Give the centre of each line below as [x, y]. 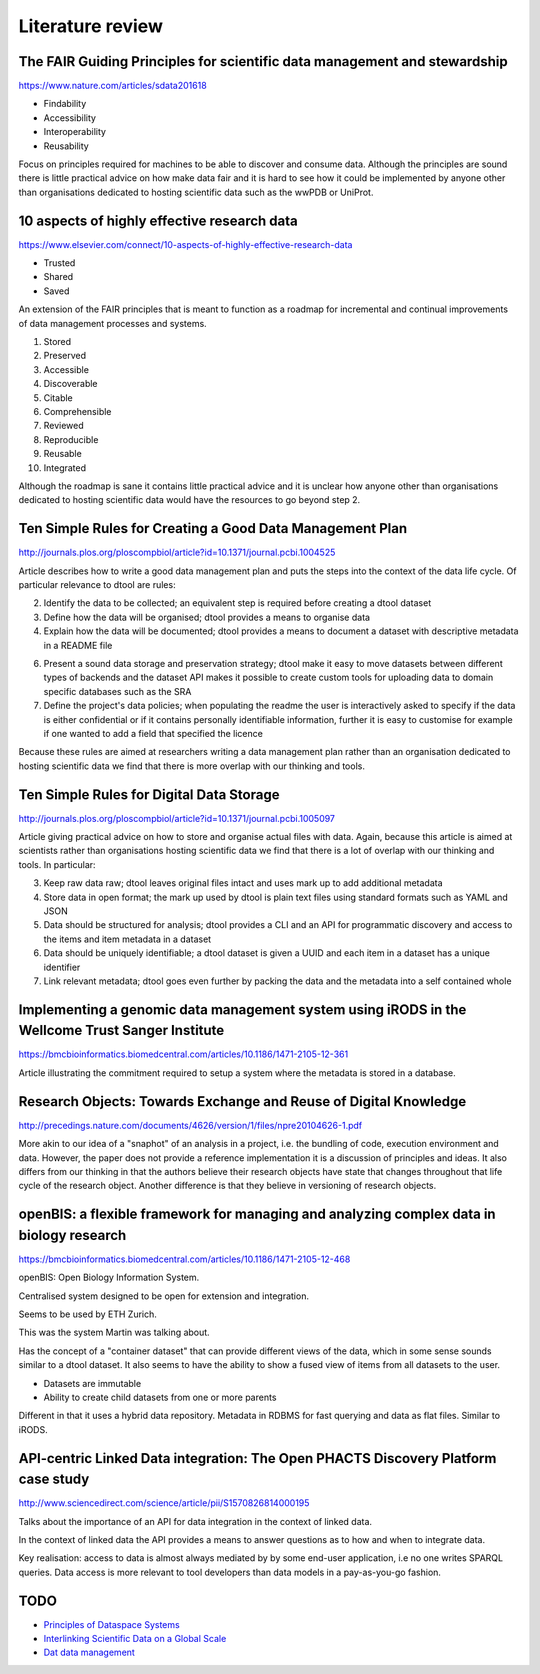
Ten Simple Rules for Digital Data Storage [149, 794]
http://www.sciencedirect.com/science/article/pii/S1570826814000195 [164, 1503]
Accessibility [70, 117]
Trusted [59, 263]
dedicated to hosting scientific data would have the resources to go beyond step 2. [189, 500]
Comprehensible [77, 411]
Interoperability [75, 132]
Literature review [91, 26]
